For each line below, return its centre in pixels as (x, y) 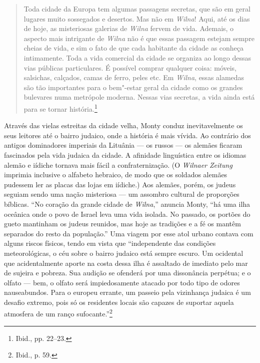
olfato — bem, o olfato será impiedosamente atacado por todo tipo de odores (122, 282)
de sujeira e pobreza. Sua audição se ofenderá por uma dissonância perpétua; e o (127, 273)
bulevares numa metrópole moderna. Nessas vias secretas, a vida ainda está (139, 97)
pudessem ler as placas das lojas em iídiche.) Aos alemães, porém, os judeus (120, 184)
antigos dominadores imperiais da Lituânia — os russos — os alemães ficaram (123, 145)
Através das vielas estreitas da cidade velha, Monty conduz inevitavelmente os (123, 125)
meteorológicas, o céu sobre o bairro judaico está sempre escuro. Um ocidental (124, 253)
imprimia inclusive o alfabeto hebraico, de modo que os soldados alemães (116, 174)
